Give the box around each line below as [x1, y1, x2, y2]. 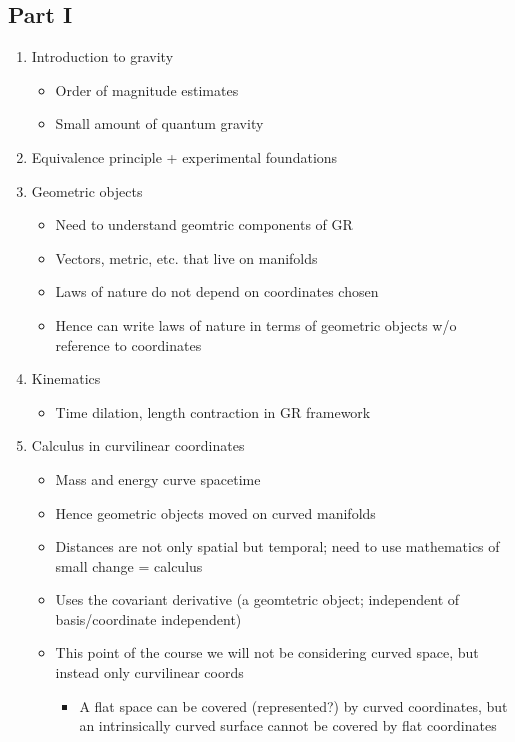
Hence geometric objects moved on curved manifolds [55, 502, 376, 523]
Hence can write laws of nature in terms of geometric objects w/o [55, 314, 457, 335]
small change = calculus [55, 555, 203, 576]
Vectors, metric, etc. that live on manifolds [55, 247, 318, 268]
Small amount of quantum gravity [55, 113, 264, 134]
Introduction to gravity [31, 46, 174, 67]
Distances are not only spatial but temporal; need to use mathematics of [55, 536, 500, 557]
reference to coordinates [55, 334, 202, 355]
